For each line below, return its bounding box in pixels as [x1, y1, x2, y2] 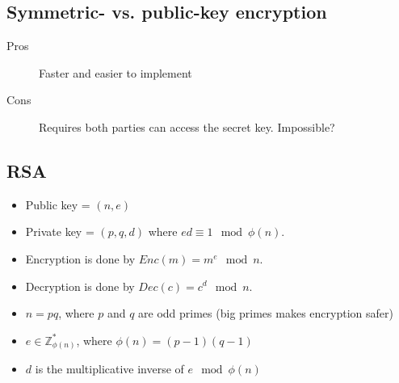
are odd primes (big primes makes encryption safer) [138, 305, 393, 322]
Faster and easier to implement [39, 64, 192, 81]
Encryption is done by [25, 250, 136, 267]
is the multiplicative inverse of [35, 360, 184, 377]
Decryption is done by [25, 277, 135, 294]
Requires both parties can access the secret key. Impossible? [39, 118, 335, 135]
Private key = [25, 223, 94, 240]
